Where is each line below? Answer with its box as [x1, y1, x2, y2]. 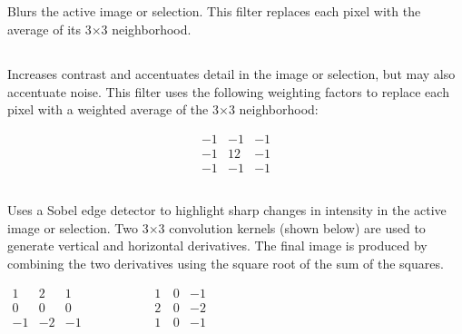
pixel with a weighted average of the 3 [7, 100, 219, 119]
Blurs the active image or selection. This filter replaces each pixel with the [7, 2, 421, 21]
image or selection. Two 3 [7, 218, 149, 237]
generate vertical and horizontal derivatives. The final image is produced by [7, 236, 428, 255]
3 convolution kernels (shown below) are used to [158, 218, 426, 237]
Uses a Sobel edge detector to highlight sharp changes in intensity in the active [7, 201, 447, 220]
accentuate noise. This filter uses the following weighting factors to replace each [7, 82, 449, 101]
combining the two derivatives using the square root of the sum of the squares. [7, 254, 444, 273]
